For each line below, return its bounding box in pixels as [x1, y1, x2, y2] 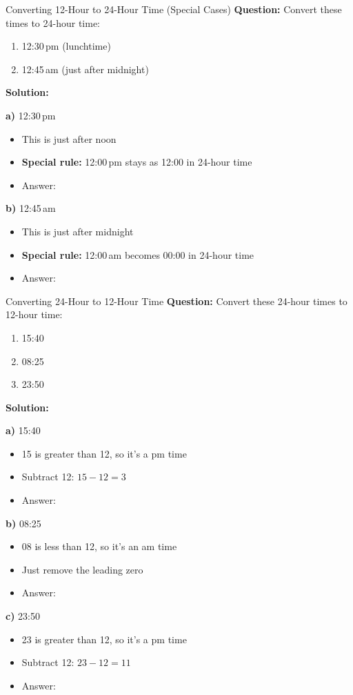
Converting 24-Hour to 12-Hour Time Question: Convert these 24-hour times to [6, 293, 347, 308]
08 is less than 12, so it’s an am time [21, 539, 177, 554]
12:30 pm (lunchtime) [21, 39, 111, 53]
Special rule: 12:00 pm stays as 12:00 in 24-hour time [21, 155, 252, 169]
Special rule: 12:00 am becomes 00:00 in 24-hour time [21, 247, 254, 262]
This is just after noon [21, 131, 117, 146]
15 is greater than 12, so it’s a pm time [21, 446, 187, 460]
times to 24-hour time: [6, 15, 100, 30]
